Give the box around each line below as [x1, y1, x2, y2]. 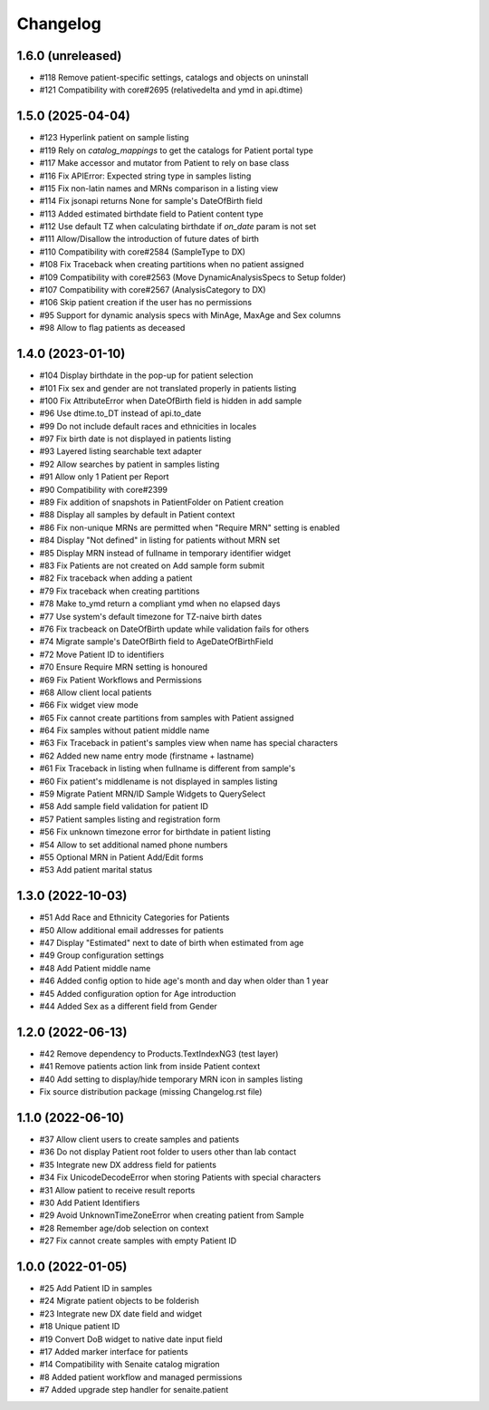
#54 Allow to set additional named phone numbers [39, 839, 228, 850]
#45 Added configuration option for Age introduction [39, 988, 236, 999]
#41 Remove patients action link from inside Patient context [39, 1061, 261, 1072]
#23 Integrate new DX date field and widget [39, 1308, 203, 1318]
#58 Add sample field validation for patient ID [39, 801, 208, 812]
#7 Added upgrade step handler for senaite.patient [39, 1385, 229, 1396]
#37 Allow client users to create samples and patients [39, 1134, 240, 1144]
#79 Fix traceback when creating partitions [39, 585, 200, 596]
